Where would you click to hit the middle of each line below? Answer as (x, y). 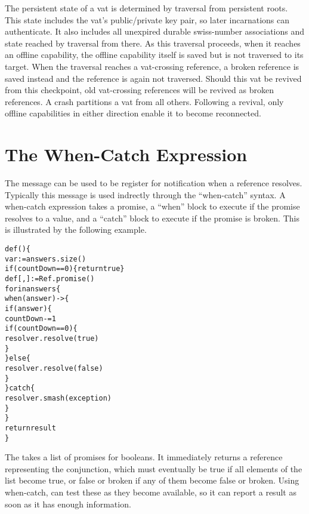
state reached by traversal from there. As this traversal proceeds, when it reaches (153, 43)
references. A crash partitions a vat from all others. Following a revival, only (144, 101)
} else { (18, 358)
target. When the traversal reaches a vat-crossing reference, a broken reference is (152, 66)
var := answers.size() (46, 259)
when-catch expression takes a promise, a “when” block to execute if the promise (152, 206)
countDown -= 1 (30, 318)
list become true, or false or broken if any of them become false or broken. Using (152, 480)
